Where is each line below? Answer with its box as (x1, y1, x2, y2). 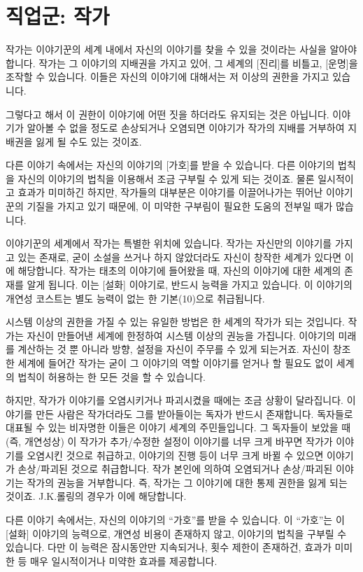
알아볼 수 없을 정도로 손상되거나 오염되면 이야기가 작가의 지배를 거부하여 (27, 120, 345, 135)
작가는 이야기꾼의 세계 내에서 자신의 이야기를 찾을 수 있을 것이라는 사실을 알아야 (6, 42, 357, 57)
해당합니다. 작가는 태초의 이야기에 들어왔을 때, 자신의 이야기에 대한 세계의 (17, 263, 341, 278)
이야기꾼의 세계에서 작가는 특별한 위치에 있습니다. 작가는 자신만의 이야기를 (6, 236, 332, 251)
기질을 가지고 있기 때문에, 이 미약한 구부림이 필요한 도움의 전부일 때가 (27, 199, 333, 214)
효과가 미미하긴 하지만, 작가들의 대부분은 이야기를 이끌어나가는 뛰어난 (17, 185, 323, 200)
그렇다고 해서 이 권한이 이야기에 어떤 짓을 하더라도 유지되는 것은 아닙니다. (6, 106, 329, 121)
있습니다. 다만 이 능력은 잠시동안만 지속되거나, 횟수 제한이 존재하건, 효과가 (6, 540, 332, 554)
